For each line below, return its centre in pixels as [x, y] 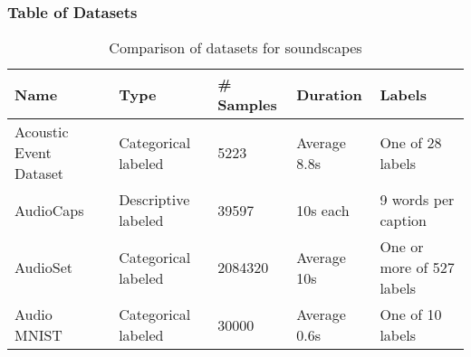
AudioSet [44, 268]
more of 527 [417, 268]
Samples [247, 105]
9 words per [417, 200]
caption [403, 221]
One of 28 [411, 142]
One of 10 [411, 315]
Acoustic [42, 132]
